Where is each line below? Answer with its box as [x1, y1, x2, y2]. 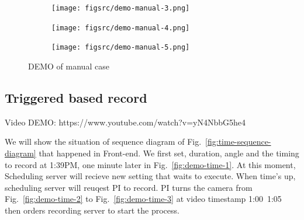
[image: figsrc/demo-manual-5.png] [51, 43, 190, 52]
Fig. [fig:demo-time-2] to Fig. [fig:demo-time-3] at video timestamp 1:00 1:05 [5, 193, 282, 205]
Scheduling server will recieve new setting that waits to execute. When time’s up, [5, 170, 296, 182]
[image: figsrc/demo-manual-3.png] [51, 4, 190, 12]
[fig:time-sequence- [205, 135, 271, 148]
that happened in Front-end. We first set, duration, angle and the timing [39, 146, 299, 159]
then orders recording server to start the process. [5, 204, 179, 216]
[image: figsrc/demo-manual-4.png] [51, 23, 190, 32]
